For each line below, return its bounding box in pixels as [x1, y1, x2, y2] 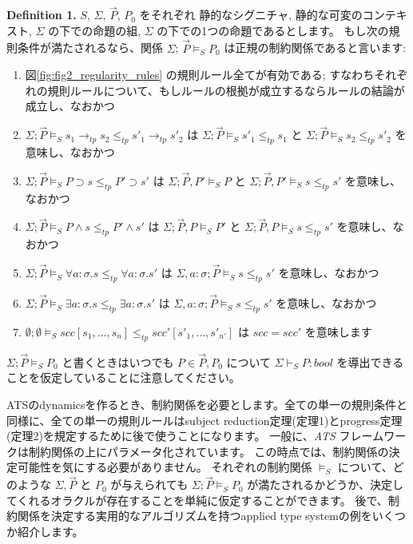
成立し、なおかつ [25, 97, 115, 114]
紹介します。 [17, 523, 84, 540]
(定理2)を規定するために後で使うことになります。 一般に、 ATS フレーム [6, 427, 384, 444]
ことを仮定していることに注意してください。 [6, 369, 240, 386]
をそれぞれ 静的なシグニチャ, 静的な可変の [139, 6, 363, 23]
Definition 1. [6, 6, 77, 23]
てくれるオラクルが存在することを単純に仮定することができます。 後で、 [6, 491, 388, 508]
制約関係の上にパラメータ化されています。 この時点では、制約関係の [28, 443, 389, 459]
